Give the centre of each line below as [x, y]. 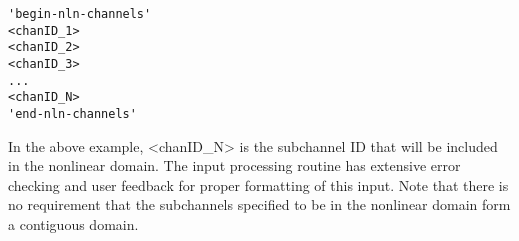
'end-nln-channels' [72, 113]
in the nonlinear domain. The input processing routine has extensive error [234, 165]
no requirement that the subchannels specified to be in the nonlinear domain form [259, 204]
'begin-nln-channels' [80, 14]
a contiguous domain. [73, 223]
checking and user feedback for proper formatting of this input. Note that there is [258, 184]
